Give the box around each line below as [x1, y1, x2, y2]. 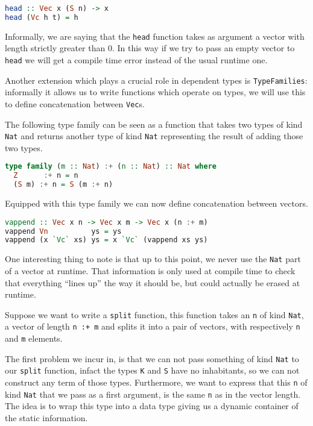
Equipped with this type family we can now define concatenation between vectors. [5, 197, 308, 210]
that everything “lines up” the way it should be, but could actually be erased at [5, 276, 300, 289]
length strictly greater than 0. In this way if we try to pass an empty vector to [5, 42, 295, 54]
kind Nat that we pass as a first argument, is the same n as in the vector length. [5, 387, 301, 400]
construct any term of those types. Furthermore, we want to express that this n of [5, 375, 308, 388]
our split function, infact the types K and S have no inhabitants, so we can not [5, 364, 300, 377]
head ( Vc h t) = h [5, 13, 78, 22]
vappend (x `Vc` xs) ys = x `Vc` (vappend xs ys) [5, 236, 208, 245]
